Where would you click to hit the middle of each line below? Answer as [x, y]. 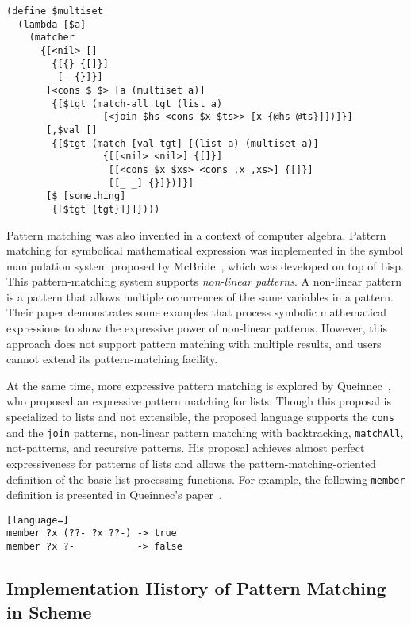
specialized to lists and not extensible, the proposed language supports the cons [200, 417]
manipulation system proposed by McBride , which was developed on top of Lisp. [205, 265]
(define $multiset [55, 11]
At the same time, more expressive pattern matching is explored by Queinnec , [199, 385]
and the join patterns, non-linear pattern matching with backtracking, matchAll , [205, 432]
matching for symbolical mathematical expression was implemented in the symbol [205, 250]
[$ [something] [86, 196]
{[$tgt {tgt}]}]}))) [106, 209]
